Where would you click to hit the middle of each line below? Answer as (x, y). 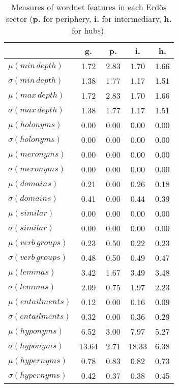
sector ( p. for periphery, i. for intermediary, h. (89, 19)
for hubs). (89, 30)
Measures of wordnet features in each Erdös (89, 7)
